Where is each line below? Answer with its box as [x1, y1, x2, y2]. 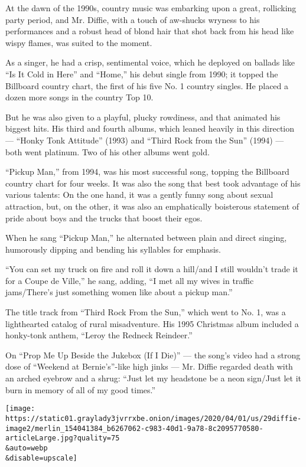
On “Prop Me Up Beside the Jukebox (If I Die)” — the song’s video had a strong [5, 348, 301, 361]
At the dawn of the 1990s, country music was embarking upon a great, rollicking [5, 2, 297, 14]
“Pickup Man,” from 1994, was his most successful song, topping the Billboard [5, 165, 289, 178]
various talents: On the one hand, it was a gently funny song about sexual [5, 188, 274, 201]
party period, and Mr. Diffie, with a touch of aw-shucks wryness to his [5, 13, 260, 25]
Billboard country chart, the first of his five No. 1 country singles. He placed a [5, 79, 289, 92]
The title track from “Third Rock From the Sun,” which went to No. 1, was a [5, 306, 286, 318]
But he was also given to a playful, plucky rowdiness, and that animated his [5, 110, 281, 123]
